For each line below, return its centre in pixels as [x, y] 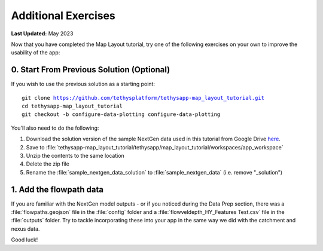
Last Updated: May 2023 [42, 33]
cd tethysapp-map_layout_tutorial [72, 106]
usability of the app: [36, 53]
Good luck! [25, 240]
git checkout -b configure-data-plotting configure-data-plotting [121, 114]
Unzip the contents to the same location [75, 155]
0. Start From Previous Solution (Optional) [91, 70]
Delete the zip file [48, 164]
